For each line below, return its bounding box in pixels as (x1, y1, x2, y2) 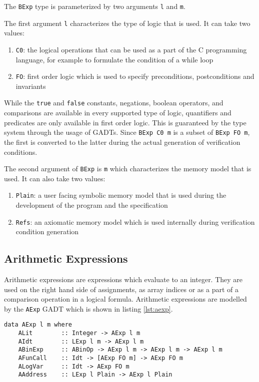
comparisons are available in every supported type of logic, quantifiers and (4, 107, 231, 118)
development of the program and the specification (15, 200, 168, 210)
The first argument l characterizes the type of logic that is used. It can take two (4, 17, 250, 28)
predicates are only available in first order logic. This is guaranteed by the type (4, 117, 246, 127)
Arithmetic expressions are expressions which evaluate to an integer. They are (4, 274, 243, 285)
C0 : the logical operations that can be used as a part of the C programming (15, 44, 247, 54)
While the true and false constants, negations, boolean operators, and (4, 97, 223, 108)
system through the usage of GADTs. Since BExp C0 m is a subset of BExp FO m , (4, 127, 250, 137)
